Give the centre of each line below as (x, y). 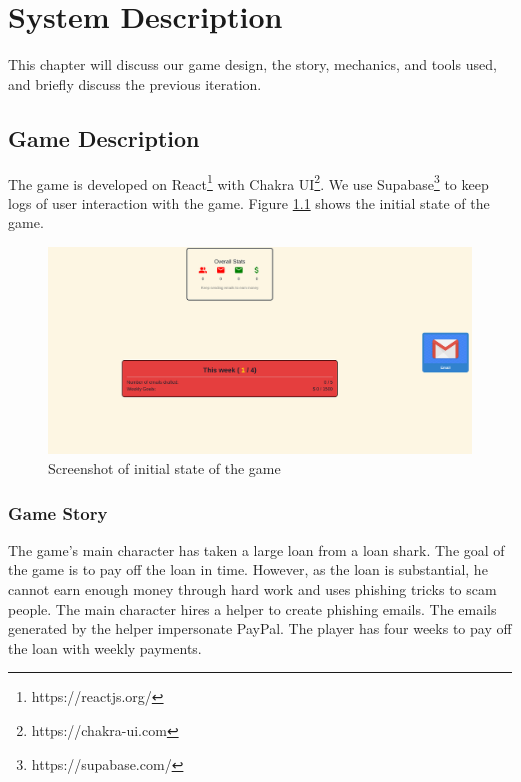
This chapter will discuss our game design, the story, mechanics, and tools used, (252, 64)
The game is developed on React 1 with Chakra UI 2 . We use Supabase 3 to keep (248, 182)
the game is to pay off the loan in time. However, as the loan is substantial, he (248, 569)
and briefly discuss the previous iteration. (135, 83)
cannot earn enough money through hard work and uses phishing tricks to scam (252, 588)
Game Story (58, 512)
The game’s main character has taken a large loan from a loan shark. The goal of (256, 549)
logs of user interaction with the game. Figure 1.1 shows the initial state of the (249, 202)
